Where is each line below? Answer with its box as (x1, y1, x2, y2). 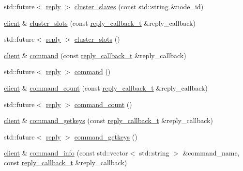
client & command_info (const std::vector (4, 148, 128, 158)
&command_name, (182, 148, 240, 158)
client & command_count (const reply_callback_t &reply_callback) (4, 82, 208, 93)
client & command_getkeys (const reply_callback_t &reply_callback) (4, 115, 213, 125)
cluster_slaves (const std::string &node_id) (74, 1, 204, 11)
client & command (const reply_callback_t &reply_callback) (4, 50, 186, 60)
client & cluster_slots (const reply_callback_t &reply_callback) (4, 17, 196, 28)
